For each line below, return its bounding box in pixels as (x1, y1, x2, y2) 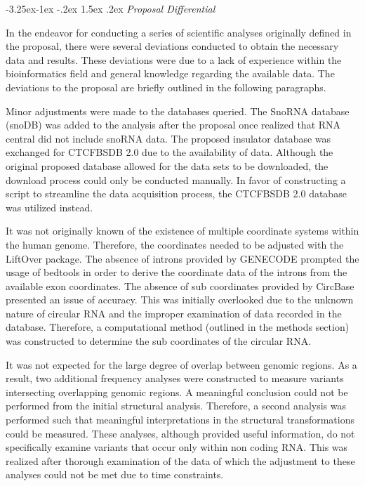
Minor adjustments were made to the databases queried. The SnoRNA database (6, 103, 350, 118)
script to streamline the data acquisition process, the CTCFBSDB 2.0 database (6, 186, 347, 201)
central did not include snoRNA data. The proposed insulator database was (6, 131, 331, 145)
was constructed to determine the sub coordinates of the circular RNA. (6, 334, 312, 348)
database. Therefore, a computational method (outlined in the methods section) (6, 320, 350, 334)
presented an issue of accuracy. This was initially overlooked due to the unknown (6, 292, 354, 307)
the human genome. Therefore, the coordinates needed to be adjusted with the (6, 237, 344, 251)
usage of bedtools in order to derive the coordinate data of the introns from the (6, 265, 347, 280)
